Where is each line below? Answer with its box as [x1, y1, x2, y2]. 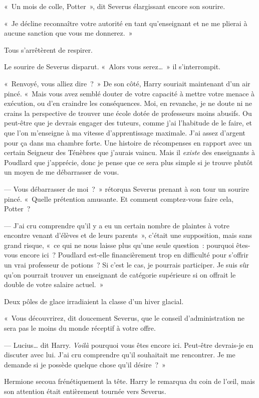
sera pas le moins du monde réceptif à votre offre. [4, 323, 156, 333]
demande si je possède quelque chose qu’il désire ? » [4, 359, 166, 369]
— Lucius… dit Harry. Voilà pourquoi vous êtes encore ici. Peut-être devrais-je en [4, 339, 253, 350]
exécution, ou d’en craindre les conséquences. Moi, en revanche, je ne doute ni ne [4, 98, 252, 108]
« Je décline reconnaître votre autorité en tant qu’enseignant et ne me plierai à [4, 18, 247, 28]
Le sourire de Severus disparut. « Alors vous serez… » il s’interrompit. [4, 61, 220, 72]
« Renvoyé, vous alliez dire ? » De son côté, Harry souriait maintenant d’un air [4, 78, 250, 88]
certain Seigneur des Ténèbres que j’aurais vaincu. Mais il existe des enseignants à [4, 147, 255, 158]
